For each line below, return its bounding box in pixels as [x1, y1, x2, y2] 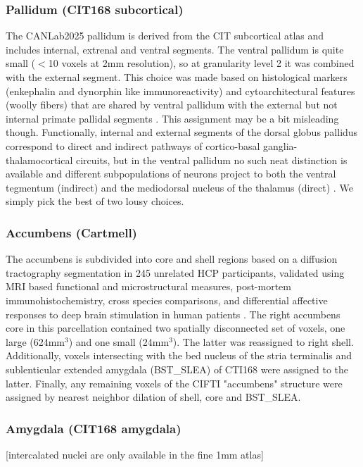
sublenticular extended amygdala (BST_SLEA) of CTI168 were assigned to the [6, 361, 348, 376]
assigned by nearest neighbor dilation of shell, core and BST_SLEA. [6, 390, 301, 404]
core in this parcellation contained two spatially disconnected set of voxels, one [6, 320, 345, 335]
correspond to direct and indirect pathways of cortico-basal [6, 138, 260, 153]
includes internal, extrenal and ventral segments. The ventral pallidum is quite [6, 42, 344, 56]
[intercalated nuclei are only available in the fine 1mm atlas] [6, 447, 264, 461]
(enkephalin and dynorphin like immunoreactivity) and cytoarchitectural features [6, 83, 355, 98]
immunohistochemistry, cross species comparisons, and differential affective [6, 292, 328, 307]
